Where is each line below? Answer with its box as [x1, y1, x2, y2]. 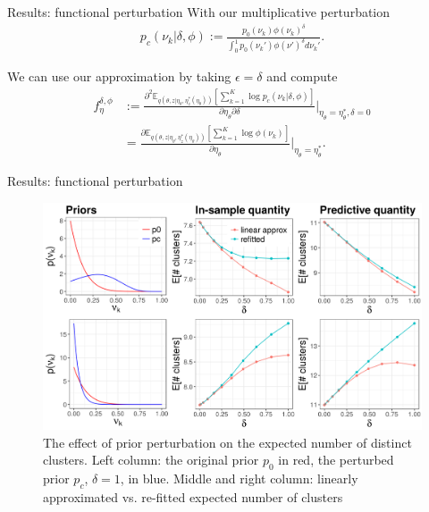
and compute [266, 67, 338, 86]
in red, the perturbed [278, 450, 394, 469]
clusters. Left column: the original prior [43, 450, 259, 469]
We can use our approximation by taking [7, 67, 231, 86]
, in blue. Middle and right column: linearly [120, 469, 358, 488]
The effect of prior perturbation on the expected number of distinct [43, 432, 412, 451]
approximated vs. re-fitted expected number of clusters [43, 487, 343, 506]
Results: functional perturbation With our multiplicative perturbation [7, 3, 391, 21]
